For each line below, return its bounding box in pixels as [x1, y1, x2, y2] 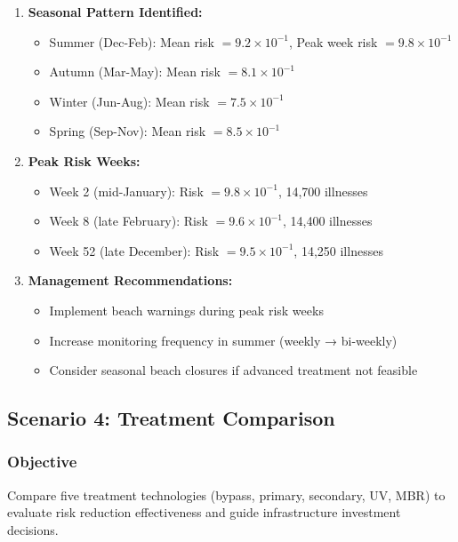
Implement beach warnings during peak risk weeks [49, 300, 324, 319]
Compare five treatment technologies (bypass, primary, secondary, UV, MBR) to [7, 485, 446, 504]
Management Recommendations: [28, 271, 233, 290]
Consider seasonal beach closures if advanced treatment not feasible [49, 361, 418, 379]
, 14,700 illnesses [277, 181, 368, 200]
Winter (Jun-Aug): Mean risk [49, 92, 210, 110]
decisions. [7, 520, 59, 538]
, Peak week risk [288, 32, 378, 51]
